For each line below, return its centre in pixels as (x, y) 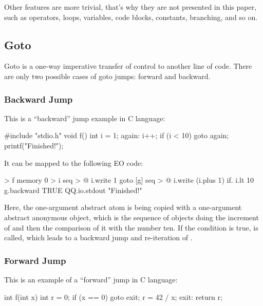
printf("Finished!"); (34, 145)
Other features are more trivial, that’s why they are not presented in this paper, (130, 7)
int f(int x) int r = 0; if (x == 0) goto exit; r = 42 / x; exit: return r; (113, 297)
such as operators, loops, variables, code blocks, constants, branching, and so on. (131, 17)
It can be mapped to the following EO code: (74, 162)
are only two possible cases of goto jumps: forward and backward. (107, 76)
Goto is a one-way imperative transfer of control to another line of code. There (128, 66)
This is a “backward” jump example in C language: (85, 118)
